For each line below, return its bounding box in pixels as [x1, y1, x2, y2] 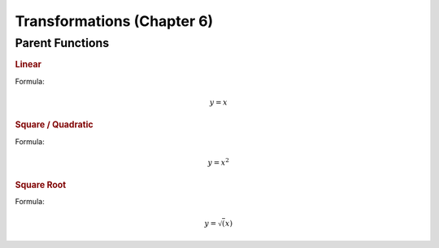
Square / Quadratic [15, 119, 93, 130]
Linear [15, 59, 42, 71]
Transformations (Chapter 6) [15, 12, 214, 30]
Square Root [15, 179, 67, 190]
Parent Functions [15, 36, 110, 50]
